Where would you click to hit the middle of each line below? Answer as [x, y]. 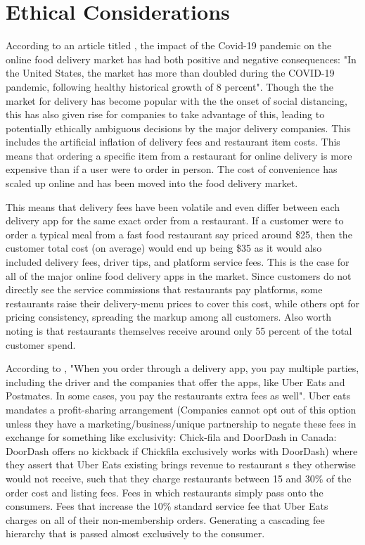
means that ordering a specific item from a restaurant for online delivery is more [179, 155]
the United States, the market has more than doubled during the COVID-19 [170, 73]
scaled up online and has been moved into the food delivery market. [152, 183]
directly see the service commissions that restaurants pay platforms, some [164, 289]
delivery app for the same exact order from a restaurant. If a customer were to [175, 220]
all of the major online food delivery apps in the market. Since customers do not [179, 275]
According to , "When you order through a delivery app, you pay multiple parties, [182, 368]
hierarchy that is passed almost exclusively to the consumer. [135, 533]
